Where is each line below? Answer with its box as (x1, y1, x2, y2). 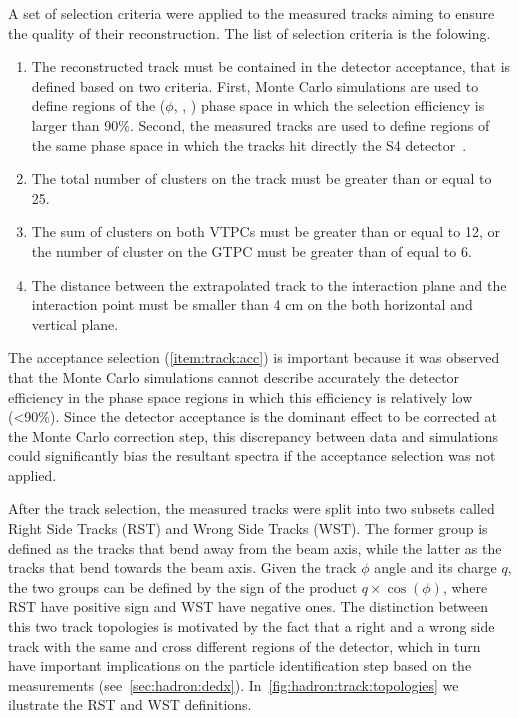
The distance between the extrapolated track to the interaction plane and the (31, 274, 507, 295)
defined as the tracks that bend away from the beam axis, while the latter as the (8, 537, 502, 558)
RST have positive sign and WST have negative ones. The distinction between (8, 596, 488, 617)
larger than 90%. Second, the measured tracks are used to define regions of (31, 114, 490, 135)
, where (442, 576, 488, 597)
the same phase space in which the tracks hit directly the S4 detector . (31, 134, 467, 155)
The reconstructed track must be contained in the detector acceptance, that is (31, 56, 511, 77)
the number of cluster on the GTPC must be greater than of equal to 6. (31, 240, 472, 261)
